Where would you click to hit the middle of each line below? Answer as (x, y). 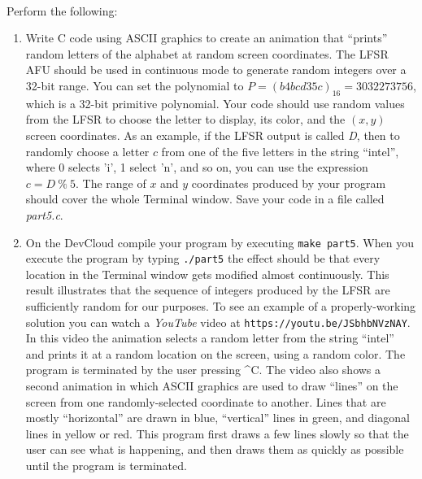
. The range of (111, 183)
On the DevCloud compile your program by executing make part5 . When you (220, 242)
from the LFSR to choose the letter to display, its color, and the (185, 119)
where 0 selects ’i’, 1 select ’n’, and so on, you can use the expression (197, 167)
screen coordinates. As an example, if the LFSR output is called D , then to (213, 135)
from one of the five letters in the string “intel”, (280, 151)
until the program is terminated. (106, 466)
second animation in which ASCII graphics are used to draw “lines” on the (212, 386)
